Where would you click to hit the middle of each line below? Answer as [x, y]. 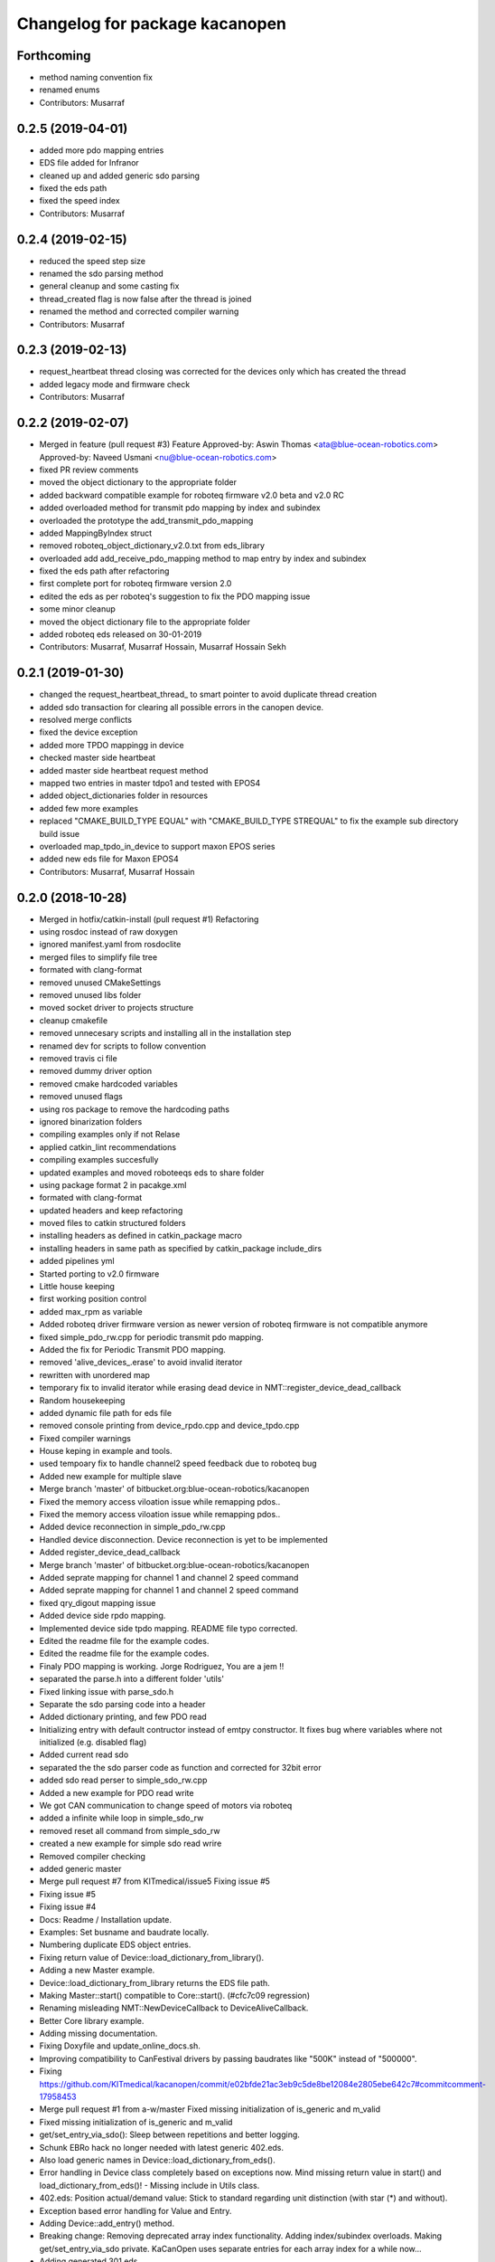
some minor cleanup [78, 609]
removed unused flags [81, 1097]
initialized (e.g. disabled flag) [93, 1743]
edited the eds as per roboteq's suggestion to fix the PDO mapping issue [175, 596]
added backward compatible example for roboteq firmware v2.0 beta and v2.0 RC [192, 495]
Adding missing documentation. [98, 2034]
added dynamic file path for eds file [105, 1412]
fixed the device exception [89, 732]
